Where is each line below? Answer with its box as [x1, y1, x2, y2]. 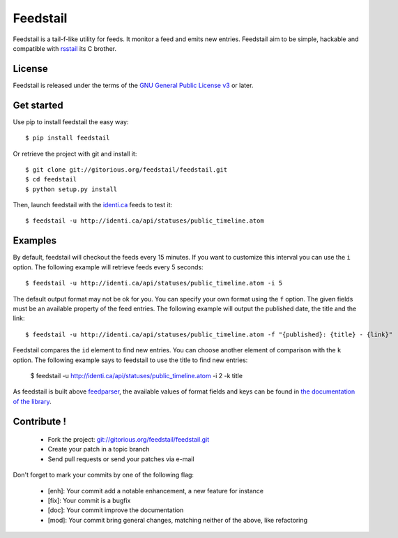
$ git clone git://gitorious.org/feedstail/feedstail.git [25, 165, 228, 174]
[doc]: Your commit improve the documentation [47, 506, 184, 514]
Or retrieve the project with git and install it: [13, 149, 137, 158]
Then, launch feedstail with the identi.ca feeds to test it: [13, 201, 173, 209]
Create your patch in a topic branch [47, 445, 150, 454]
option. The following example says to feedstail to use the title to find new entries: [13, 356, 248, 364]
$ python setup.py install [25, 185, 118, 193]
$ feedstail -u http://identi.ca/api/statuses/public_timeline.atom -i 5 [25, 279, 283, 287]
